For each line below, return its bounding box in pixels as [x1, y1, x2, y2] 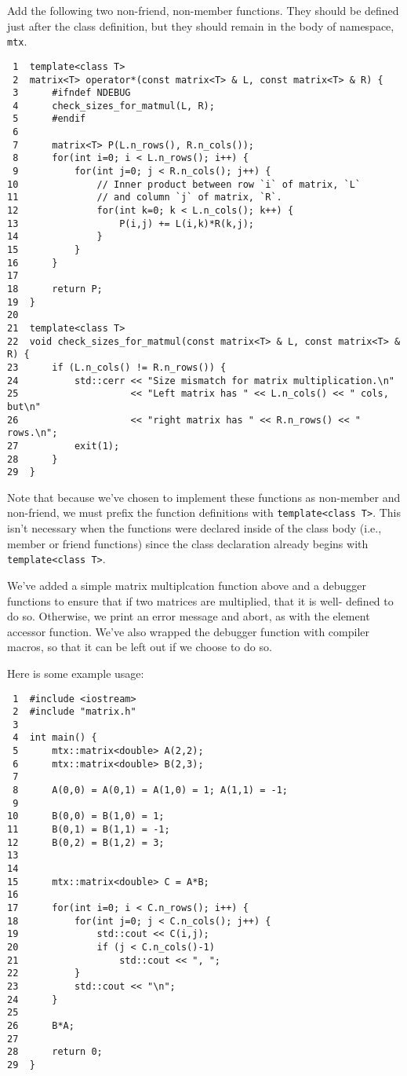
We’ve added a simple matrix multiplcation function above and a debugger [7, 576, 366, 593]
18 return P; [7, 284, 103, 295]
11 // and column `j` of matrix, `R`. [7, 192, 282, 203]
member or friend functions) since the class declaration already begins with [7, 535, 369, 551]
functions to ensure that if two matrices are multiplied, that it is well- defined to [7, 592, 394, 609]
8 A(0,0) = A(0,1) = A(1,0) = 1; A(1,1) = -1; [13, 785, 288, 796]
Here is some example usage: [7, 664, 144, 681]
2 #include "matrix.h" [13, 706, 136, 718]
